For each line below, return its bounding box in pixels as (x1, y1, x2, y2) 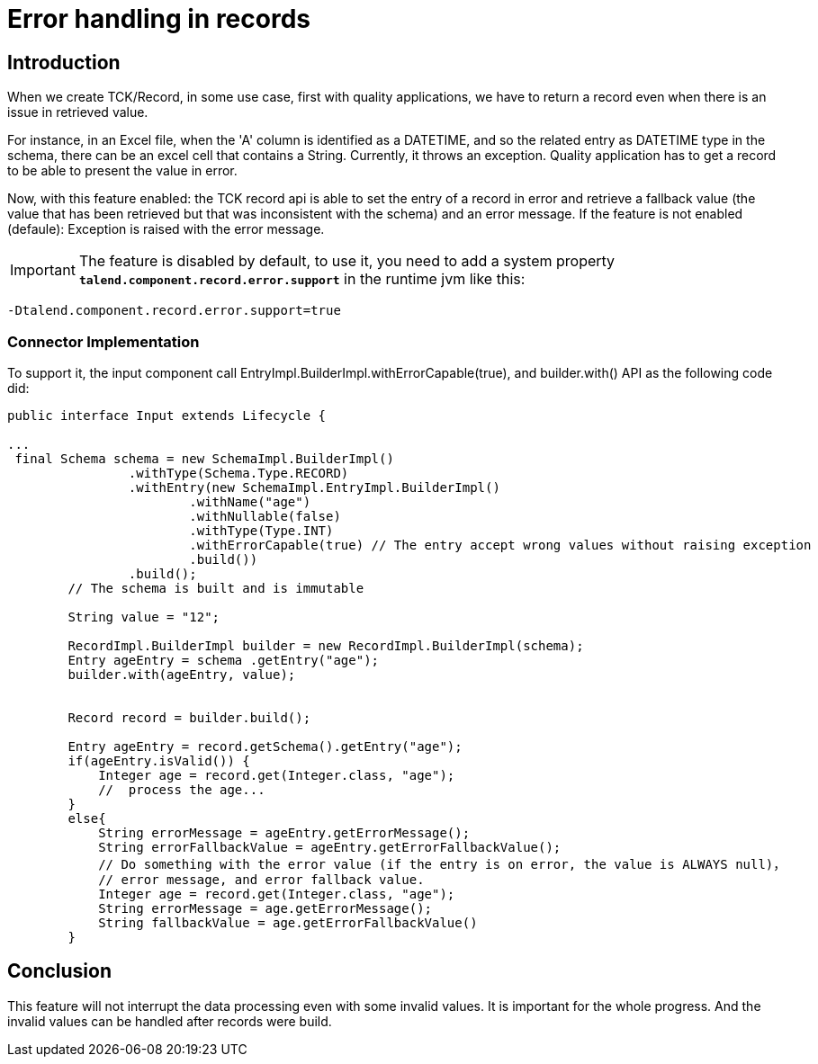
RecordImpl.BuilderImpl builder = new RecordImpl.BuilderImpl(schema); (67, 638, 584, 653)
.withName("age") (189, 494, 311, 509)
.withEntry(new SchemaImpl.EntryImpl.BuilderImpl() (128, 479, 500, 495)
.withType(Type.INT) (189, 523, 334, 538)
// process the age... (98, 782, 265, 797)
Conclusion (7, 960, 112, 983)
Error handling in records (7, 4, 310, 34)
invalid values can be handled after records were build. (7, 1013, 332, 1029)
